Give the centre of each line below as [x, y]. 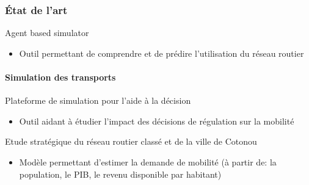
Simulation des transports [60, 77]
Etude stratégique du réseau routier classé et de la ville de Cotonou [131, 141]
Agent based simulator [47, 33]
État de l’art [36, 9]
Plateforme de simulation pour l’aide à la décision [98, 100]
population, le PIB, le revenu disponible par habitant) [120, 174]
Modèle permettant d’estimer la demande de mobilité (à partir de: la [148, 161]
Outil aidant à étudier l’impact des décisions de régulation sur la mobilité [157, 121]
